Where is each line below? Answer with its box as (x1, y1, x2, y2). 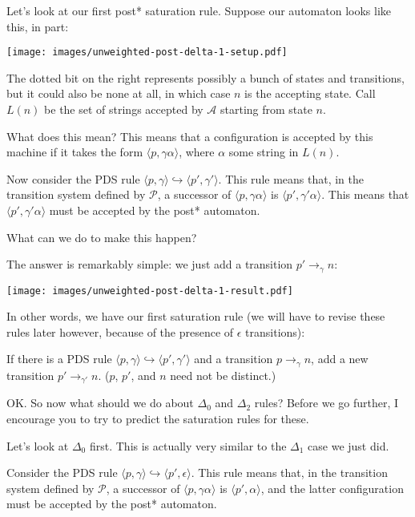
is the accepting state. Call (244, 85, 376, 102)
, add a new (311, 350, 369, 367)
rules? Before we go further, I (254, 394, 399, 411)
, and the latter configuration (260, 479, 404, 496)
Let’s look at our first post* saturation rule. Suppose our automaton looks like (6, 2, 392, 18)
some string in (228, 143, 299, 160)
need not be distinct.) (170, 366, 276, 383)
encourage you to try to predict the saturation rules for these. (6, 410, 309, 426)
